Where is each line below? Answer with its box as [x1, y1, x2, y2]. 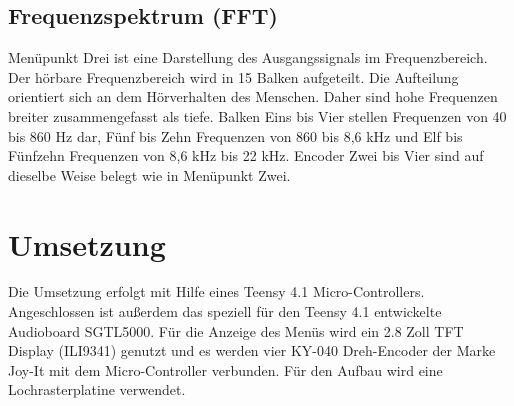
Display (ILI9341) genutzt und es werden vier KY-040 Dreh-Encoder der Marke [8, 340, 496, 361]
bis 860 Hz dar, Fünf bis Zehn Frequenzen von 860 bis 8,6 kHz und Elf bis [8, 125, 463, 146]
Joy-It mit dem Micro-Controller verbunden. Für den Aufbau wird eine [8, 359, 443, 380]
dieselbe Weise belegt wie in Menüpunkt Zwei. [8, 164, 291, 185]
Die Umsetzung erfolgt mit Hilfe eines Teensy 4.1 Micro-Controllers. [8, 281, 425, 302]
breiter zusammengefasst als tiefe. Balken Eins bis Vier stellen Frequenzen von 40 [8, 105, 507, 126]
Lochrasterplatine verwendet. [8, 379, 186, 400]
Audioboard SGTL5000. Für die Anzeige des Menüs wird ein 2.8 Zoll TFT [8, 320, 464, 341]
